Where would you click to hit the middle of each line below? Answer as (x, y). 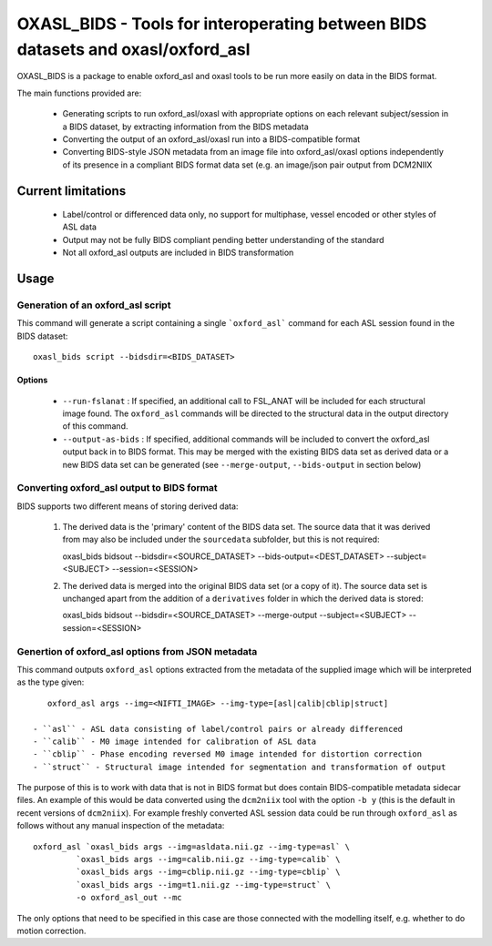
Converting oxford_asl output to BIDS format (117, 488)
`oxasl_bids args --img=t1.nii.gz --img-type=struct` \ (204, 885)
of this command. (95, 426)
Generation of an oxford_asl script (94, 305)
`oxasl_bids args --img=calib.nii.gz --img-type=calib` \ (208, 860)
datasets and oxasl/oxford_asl (133, 49)
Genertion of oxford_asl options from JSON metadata (137, 651)
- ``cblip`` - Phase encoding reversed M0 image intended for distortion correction (228, 754)
